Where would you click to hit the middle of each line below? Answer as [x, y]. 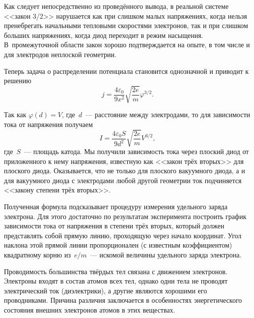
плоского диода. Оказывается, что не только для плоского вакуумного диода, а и [125, 171]
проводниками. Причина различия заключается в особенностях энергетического [123, 300]
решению [18, 80]
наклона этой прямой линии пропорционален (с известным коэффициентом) [118, 245]
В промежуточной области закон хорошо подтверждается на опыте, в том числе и [127, 45]
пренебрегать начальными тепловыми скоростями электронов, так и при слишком [126, 25]
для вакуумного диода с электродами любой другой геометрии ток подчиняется [123, 180]
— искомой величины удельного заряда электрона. [166, 254]
